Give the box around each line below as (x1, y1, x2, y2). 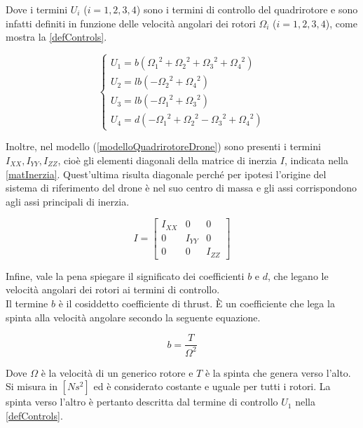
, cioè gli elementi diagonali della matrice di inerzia (57, 152, 278, 167)
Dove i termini (6, 2, 68, 16)
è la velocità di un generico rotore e (41, 365, 193, 380)
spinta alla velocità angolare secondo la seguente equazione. (6, 309, 261, 324)
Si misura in (6, 379, 58, 394)
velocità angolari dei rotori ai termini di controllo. (6, 282, 220, 297)
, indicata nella (284, 152, 348, 167)
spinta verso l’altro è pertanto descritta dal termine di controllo (6, 394, 278, 409)
